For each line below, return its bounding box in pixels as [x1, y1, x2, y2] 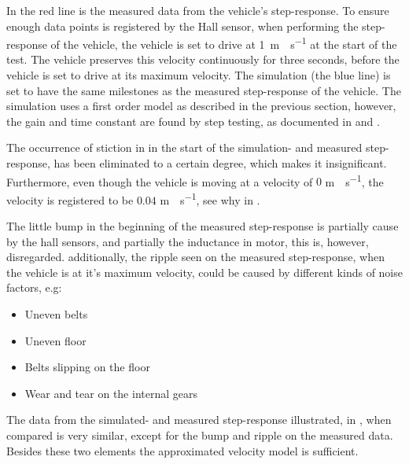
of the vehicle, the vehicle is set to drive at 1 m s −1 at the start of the [50, 34, 397, 52]
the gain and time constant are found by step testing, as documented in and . [6, 112, 380, 129]
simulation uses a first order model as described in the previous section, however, [6, 98, 396, 114]
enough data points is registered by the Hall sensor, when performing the [6, 17, 359, 34]
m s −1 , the [325, 171, 384, 190]
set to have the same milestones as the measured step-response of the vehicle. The [6, 82, 401, 98]
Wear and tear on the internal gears [24, 385, 197, 401]
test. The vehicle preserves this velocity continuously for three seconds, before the [6, 51, 400, 68]
